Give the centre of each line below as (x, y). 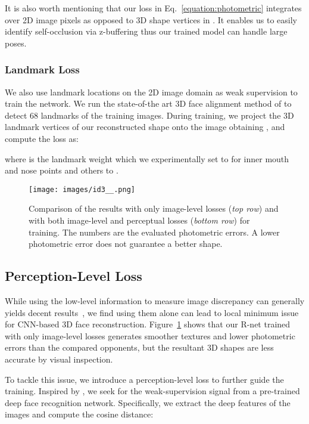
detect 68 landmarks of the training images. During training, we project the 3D (149, 115)
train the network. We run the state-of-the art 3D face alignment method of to (148, 103)
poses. (16, 43)
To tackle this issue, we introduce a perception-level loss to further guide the (144, 379)
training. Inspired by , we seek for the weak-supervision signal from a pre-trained (152, 391)
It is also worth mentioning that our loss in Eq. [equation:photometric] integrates (153, 8)
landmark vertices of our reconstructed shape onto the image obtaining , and (145, 127)
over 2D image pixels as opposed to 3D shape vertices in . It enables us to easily (151, 19)
